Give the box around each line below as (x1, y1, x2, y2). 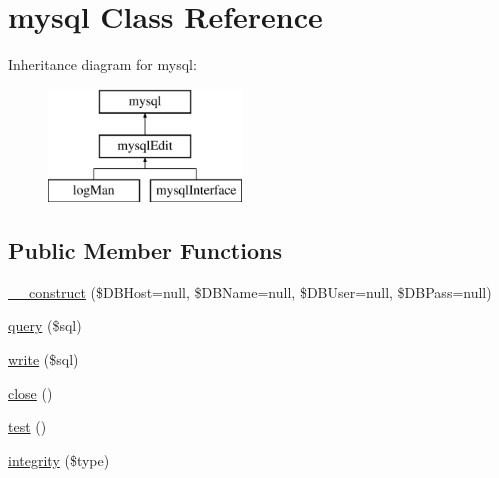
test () (8, 416, 47, 437)
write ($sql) (8, 349, 79, 370)
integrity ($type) (8, 449, 110, 470)
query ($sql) (8, 315, 82, 336)
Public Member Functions (8, 235, 282, 266)
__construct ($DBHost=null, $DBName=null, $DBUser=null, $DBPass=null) (8, 281, 492, 302)
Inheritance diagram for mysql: (8, 54, 197, 75)
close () (8, 382, 53, 403)
